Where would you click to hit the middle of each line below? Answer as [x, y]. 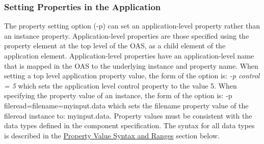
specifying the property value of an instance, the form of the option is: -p [118, 95]
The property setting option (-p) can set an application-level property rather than [132, 26]
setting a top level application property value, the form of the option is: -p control [132, 76]
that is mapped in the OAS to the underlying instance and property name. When [131, 65]
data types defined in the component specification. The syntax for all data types [129, 125]
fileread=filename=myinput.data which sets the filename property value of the [126, 105]
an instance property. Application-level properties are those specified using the [127, 35]
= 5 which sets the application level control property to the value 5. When [121, 85]
